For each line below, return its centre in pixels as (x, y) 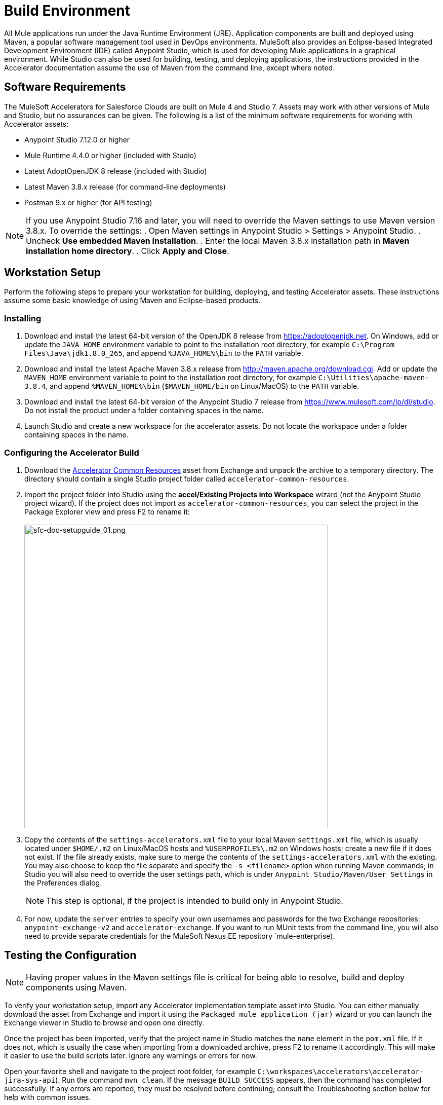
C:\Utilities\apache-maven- (374, 378)
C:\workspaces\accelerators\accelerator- (341, 1071)
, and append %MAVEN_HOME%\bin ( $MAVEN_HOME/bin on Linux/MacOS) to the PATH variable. (203, 386)
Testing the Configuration (70, 955)
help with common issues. (48, 1097)
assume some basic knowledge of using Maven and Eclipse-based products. (132, 301)
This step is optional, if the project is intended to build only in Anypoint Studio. (195, 900)
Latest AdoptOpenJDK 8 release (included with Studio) (116, 171)
